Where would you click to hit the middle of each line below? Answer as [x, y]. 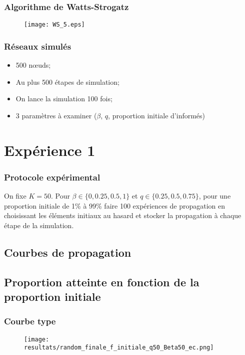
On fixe [15, 196]
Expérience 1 [50, 150]
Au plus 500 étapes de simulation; [67, 81]
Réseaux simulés [38, 46]
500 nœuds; [33, 65]
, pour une [215, 196]
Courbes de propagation [68, 252]
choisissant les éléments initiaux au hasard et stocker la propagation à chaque [123, 215]
